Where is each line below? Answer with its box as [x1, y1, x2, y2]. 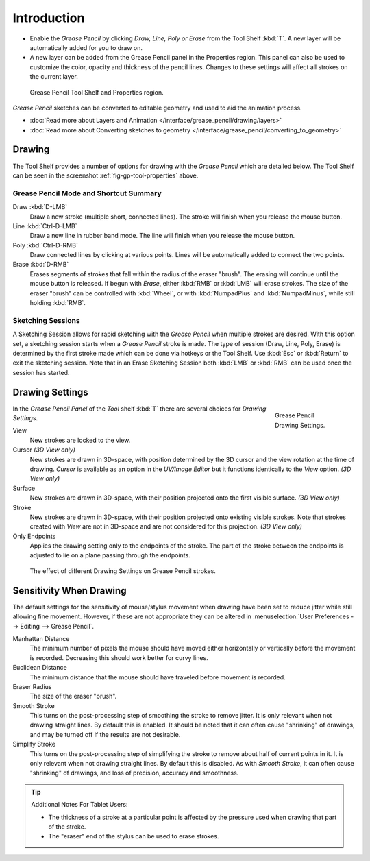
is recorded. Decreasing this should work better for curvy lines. [29, 653, 208, 662]
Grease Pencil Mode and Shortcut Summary [12, 189, 162, 198]
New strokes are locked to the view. [29, 436, 131, 444]
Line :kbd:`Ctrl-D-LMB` [12, 221, 78, 230]
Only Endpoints [12, 532, 56, 540]
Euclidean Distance [12, 664, 68, 672]
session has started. [12, 368, 70, 376]
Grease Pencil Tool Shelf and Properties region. [29, 88, 164, 96]
